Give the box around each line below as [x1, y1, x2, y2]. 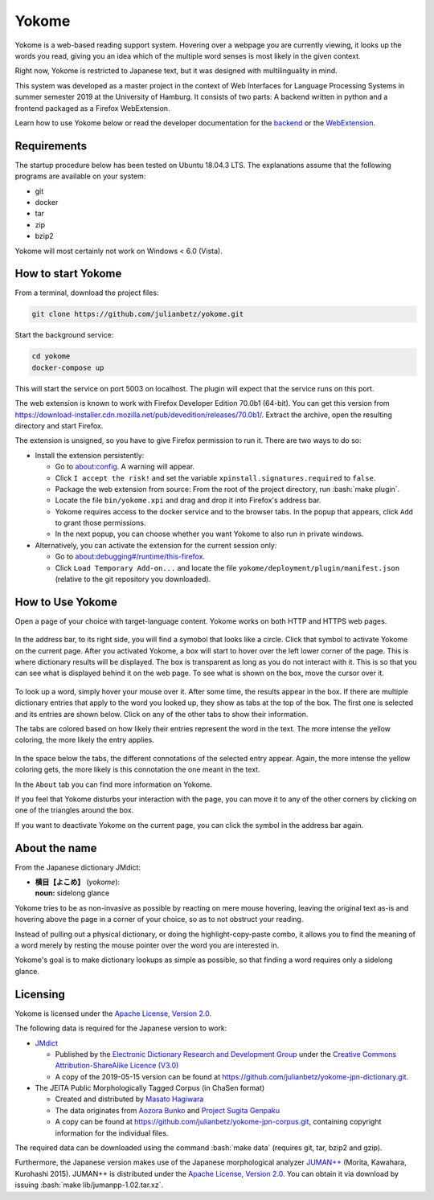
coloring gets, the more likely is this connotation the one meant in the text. [14, 764, 260, 775]
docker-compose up [31, 362, 104, 372]
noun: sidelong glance [35, 888, 110, 898]
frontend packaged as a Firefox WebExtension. [14, 103, 170, 113]
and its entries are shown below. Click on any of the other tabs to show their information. [14, 709, 309, 719]
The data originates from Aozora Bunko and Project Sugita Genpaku [55, 1105, 280, 1115]
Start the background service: [14, 330, 114, 340]
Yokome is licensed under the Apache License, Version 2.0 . [14, 1009, 212, 1018]
